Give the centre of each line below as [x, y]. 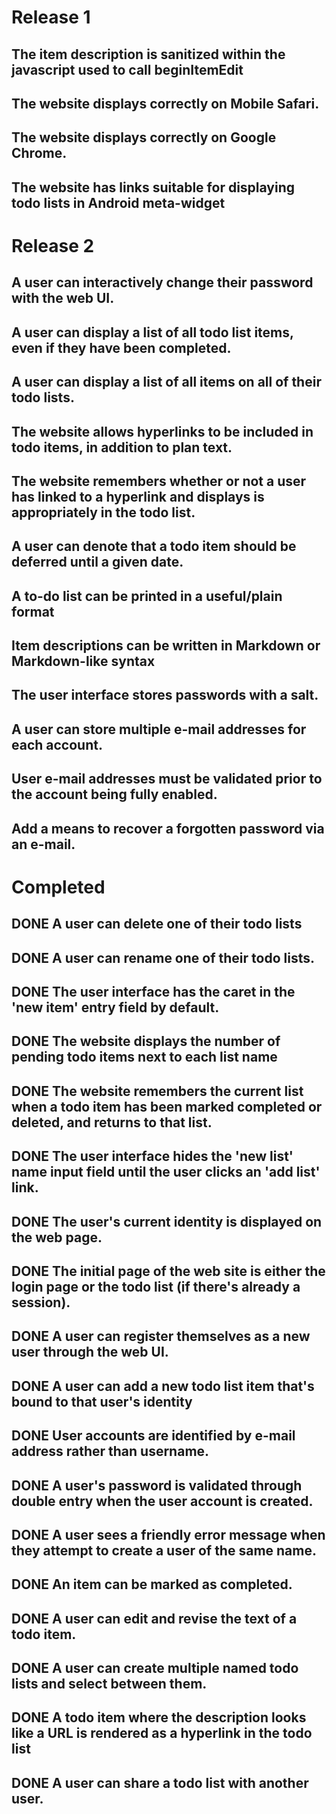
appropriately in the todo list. [103, 512]
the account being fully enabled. [114, 794]
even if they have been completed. [121, 347]
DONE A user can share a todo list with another [160, 1782]
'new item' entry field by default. [115, 1007]
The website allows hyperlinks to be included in [162, 431]
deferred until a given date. [97, 562]
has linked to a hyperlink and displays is [138, 496]
